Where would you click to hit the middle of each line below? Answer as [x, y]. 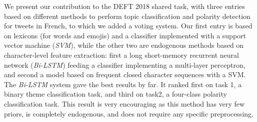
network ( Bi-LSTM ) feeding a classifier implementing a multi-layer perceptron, [125, 64]
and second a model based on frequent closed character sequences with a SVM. [125, 74]
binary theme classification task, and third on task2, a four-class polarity [115, 94]
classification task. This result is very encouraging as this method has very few [124, 103]
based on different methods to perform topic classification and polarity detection [127, 16]
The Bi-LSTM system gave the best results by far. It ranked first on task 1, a [123, 84]
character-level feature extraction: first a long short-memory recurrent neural [121, 55]
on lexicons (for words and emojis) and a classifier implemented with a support [125, 35]
